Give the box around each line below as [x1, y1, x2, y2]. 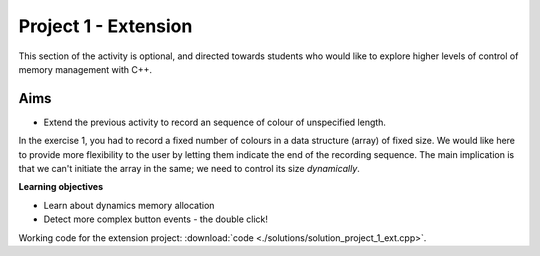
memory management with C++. [18, 63, 153, 75]
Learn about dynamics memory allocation [43, 199, 215, 211]
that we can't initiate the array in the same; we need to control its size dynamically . [18, 163, 360, 175]
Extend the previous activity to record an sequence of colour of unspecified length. [43, 116, 387, 128]
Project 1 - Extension [18, 15, 193, 37]
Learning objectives [18, 181, 104, 193]
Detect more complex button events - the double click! [43, 213, 269, 225]
